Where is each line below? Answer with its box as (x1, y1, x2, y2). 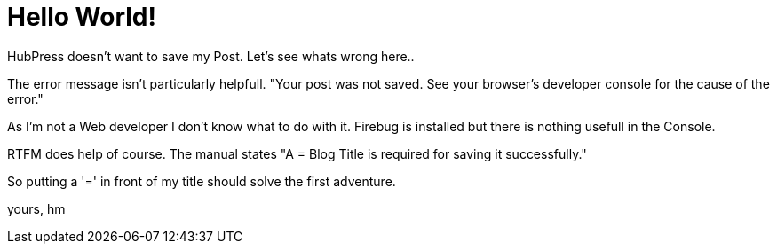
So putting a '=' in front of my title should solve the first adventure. (7, 173, 396, 189)
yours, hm (7, 200, 66, 216)
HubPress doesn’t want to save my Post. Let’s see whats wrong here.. (7, 48, 415, 64)
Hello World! (7, 2, 156, 32)
